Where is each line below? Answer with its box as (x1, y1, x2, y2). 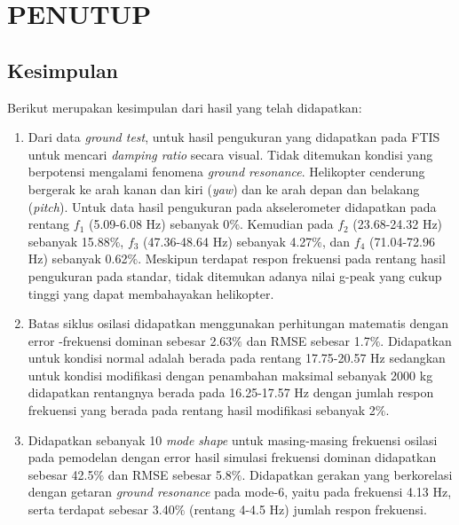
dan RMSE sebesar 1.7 (246, 331, 370, 349)
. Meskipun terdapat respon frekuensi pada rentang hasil (138, 249, 446, 268)
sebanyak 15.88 (28, 231, 110, 250)
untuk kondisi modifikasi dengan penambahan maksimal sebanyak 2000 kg (28, 365, 433, 384)
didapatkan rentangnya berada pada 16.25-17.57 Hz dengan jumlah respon (28, 383, 434, 402)
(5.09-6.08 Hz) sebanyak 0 (89, 215, 230, 233)
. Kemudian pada (240, 215, 334, 233)
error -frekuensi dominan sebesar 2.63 (28, 331, 233, 349)
